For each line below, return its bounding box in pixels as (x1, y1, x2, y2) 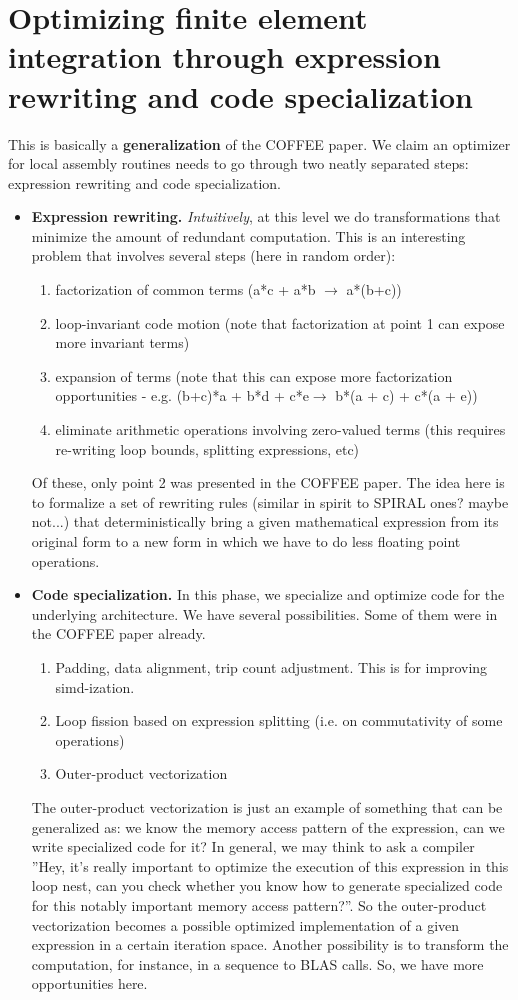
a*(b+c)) (346, 279, 402, 300)
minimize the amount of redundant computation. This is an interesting (31, 225, 466, 246)
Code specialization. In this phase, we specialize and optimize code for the (31, 584, 505, 605)
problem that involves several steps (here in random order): (31, 245, 396, 266)
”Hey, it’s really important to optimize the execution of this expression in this (31, 855, 509, 876)
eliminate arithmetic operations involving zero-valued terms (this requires (55, 419, 506, 440)
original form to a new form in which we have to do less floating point (31, 531, 461, 551)
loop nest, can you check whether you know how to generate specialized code (31, 875, 503, 896)
